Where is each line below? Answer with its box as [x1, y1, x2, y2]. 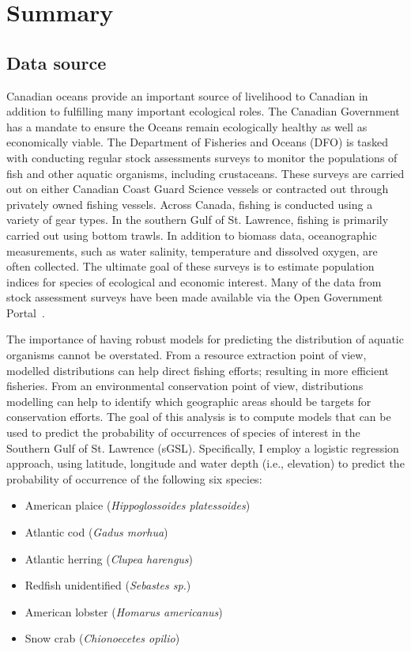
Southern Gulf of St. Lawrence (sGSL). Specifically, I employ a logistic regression [6, 439, 399, 456]
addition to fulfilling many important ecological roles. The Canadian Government [6, 103, 400, 119]
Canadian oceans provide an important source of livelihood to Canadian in [6, 87, 368, 104]
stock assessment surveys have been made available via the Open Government [6, 289, 383, 305]
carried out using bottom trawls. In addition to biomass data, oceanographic [6, 226, 377, 243]
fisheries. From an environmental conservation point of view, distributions [6, 377, 364, 394]
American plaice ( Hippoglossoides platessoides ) [25, 497, 251, 514]
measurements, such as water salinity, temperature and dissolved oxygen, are [6, 242, 378, 259]
